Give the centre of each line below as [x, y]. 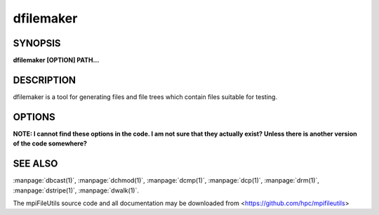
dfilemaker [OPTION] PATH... [56, 60]
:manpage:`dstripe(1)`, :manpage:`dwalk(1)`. [76, 190]
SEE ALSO [35, 164]
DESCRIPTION [45, 80]
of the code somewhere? [50, 143]
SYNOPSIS [37, 43]
